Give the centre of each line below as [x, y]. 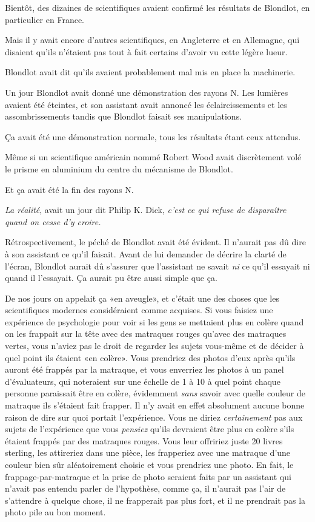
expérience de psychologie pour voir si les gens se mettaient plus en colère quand [154, 321]
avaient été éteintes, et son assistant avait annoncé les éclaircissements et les [146, 104]
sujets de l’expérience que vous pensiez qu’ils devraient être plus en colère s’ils [150, 429]
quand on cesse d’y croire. [53, 221]
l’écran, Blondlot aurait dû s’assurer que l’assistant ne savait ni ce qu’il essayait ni [157, 266]
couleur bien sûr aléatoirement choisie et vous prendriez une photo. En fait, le [149, 464]
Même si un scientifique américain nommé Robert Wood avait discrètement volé [153, 157]
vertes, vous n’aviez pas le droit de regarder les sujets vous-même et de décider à [154, 346]
